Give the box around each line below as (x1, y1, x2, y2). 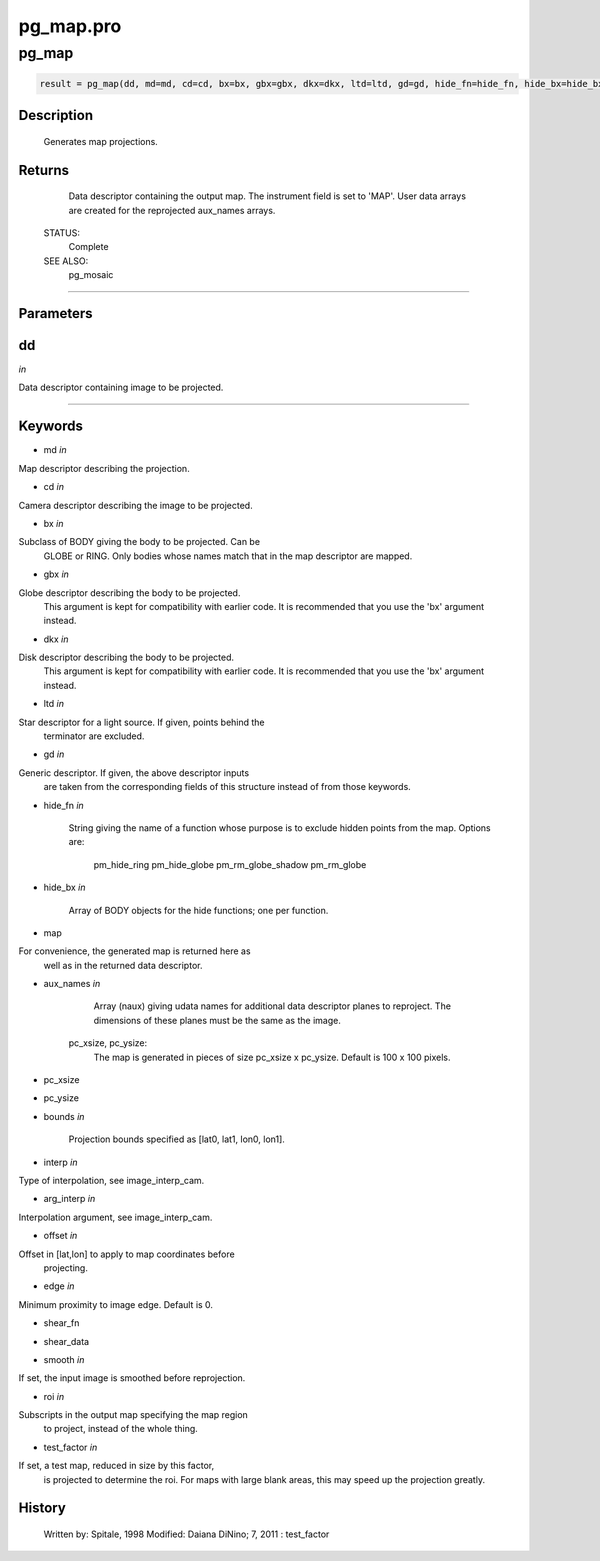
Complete (68, 241, 109, 253)
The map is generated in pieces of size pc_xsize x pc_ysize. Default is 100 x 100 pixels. (93, 1051, 451, 1063)
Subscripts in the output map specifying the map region (18, 1409, 249, 1421)
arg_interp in (43, 1193, 96, 1205)
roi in (43, 1390, 65, 1402)
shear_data (43, 1335, 90, 1347)
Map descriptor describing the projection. (18, 462, 190, 474)
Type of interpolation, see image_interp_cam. (18, 1175, 205, 1186)
